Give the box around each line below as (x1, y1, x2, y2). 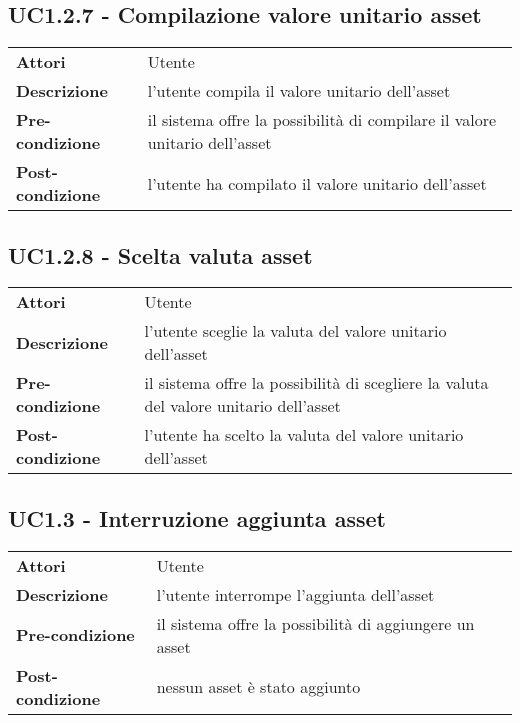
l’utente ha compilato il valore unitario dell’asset (147, 171, 487, 195)
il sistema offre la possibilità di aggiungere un (156, 611, 475, 635)
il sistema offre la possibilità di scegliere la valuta (144, 371, 489, 395)
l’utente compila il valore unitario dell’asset (147, 79, 451, 103)
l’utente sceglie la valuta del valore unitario (144, 319, 447, 343)
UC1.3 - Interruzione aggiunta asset (8, 502, 386, 533)
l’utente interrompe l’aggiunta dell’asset (156, 582, 435, 606)
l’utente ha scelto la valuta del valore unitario (144, 423, 464, 447)
